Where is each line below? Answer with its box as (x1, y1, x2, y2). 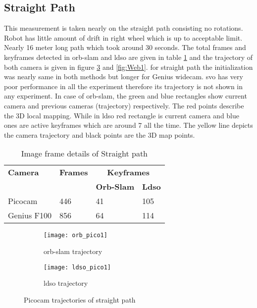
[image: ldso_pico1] (44, 263, 111, 271)
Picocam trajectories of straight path (24, 294, 136, 305)
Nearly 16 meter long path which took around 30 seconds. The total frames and (4, 42, 246, 52)
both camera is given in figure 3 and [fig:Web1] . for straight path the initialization (4, 61, 253, 72)
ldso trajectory (44, 278, 88, 288)
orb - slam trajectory (44, 246, 103, 256)
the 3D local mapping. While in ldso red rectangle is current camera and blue (4, 110, 240, 120)
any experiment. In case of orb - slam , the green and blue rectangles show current (4, 91, 247, 101)
